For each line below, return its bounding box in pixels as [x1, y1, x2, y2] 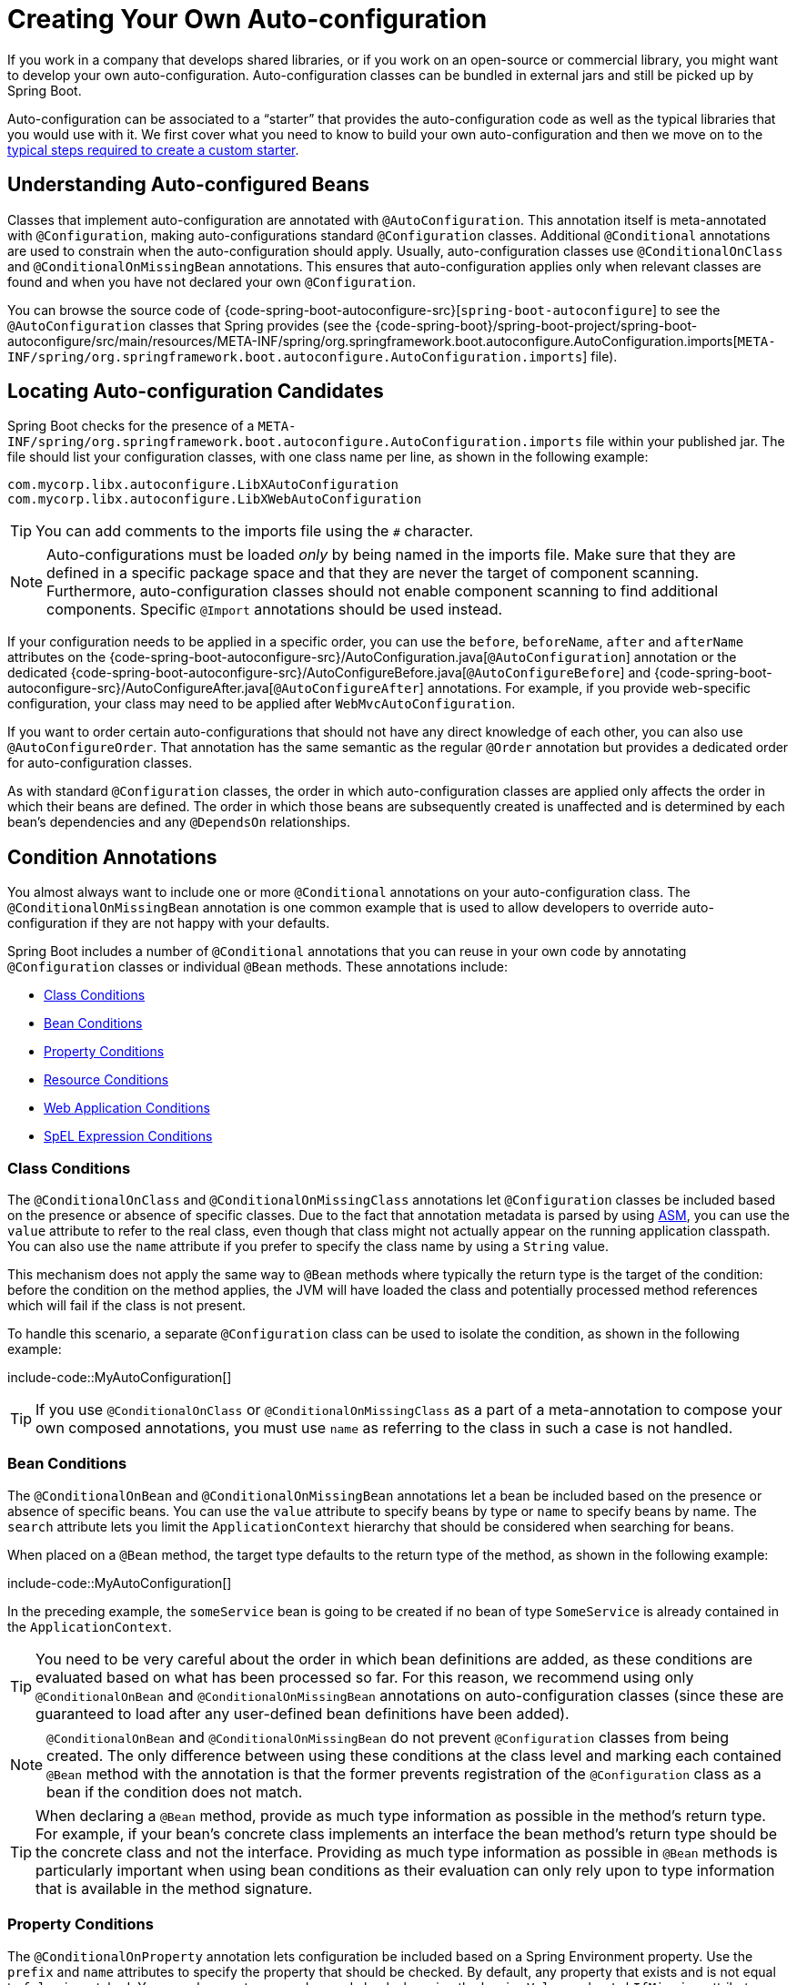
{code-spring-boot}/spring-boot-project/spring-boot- [375, 317, 698, 333]
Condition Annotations [7, 845, 217, 869]
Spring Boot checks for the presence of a [7, 418, 255, 434]
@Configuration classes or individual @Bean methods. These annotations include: [7, 959, 509, 975]
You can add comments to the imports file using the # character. [35, 522, 474, 541]
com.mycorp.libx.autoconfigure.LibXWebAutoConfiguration [7, 492, 422, 507]
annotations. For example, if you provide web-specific [427, 680, 752, 697]
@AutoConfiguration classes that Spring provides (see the [7, 317, 372, 333]
